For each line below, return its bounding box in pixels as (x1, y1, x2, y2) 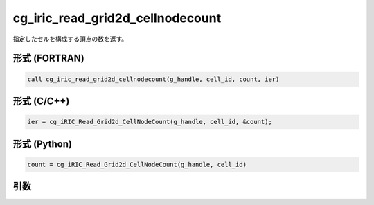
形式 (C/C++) (12, 95, 70, 107)
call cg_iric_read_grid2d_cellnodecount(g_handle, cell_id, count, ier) (27, 75, 280, 83)
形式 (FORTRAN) (12, 53, 84, 64)
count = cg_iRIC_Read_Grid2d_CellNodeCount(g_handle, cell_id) (27, 160, 247, 168)
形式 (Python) (12, 138, 73, 150)
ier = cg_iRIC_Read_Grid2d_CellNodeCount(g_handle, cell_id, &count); (27, 118, 273, 126)
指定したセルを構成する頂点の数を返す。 (12, 35, 128, 43)
